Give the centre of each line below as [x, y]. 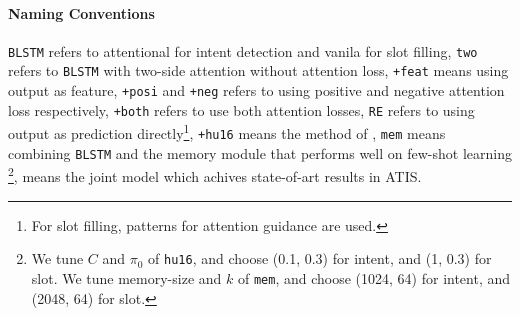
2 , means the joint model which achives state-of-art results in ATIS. [215, 175]
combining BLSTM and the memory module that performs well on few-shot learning [260, 152]
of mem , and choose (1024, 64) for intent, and [374, 277]
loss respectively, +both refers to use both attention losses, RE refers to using [241, 109]
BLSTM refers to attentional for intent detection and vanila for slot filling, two [243, 50]
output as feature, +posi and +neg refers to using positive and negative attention [256, 90]
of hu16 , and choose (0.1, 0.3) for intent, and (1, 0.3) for [320, 258]
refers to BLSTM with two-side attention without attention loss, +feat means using [258, 70]
